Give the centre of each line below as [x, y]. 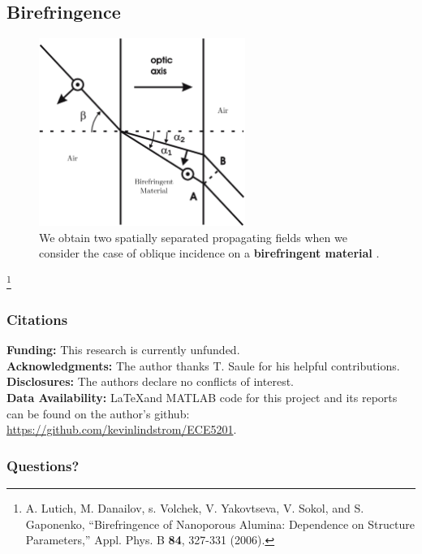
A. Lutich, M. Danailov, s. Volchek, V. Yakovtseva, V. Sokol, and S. [195, 508]
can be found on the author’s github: [98, 413]
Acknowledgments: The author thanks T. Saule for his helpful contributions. [203, 365]
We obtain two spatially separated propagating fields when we [193, 237]
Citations [37, 319]
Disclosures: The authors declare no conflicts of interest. [150, 381]
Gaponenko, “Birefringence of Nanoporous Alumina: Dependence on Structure [220, 524]
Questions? [43, 465]
